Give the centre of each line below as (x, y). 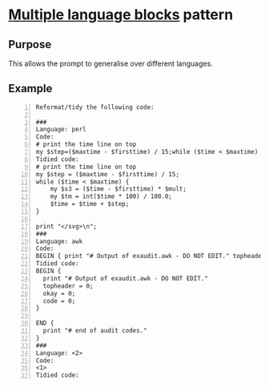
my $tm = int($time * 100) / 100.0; (111, 197)
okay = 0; (59, 293)
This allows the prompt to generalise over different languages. (111, 63)
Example (30, 89)
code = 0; (59, 301)
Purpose (30, 44)
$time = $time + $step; (90, 204)
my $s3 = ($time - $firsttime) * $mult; (118, 189)
